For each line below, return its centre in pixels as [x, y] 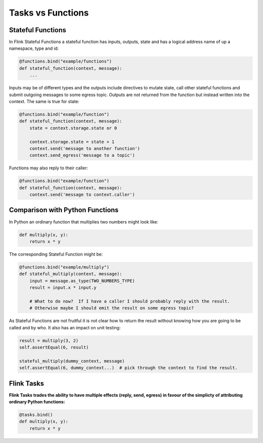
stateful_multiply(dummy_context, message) [72, 361]
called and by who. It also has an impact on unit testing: [65, 327]
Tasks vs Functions [49, 13]
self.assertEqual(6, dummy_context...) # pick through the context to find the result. [129, 368]
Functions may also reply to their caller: [48, 168]
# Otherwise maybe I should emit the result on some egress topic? [112, 308]
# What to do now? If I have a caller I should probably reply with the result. [130, 301]
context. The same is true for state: [44, 101]
